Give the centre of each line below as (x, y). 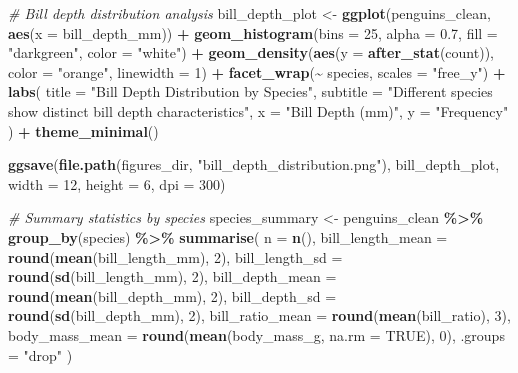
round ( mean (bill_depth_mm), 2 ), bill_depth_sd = (172, 295)
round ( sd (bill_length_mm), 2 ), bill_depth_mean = (172, 276)
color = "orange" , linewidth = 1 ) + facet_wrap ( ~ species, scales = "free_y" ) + (257, 71)
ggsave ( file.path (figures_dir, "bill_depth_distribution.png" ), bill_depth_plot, (254, 164)
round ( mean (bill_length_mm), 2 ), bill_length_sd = (175, 256)
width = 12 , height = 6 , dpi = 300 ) (117, 183)
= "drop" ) (40, 354)
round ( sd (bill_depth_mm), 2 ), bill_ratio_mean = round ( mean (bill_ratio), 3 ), (259, 315)
